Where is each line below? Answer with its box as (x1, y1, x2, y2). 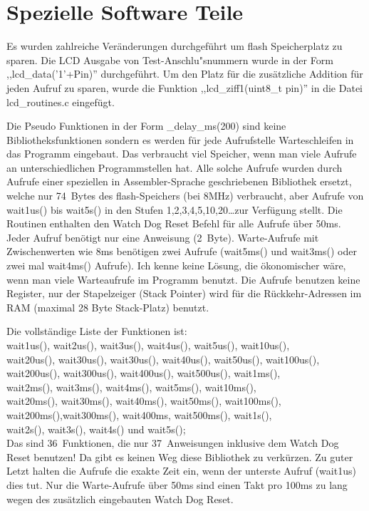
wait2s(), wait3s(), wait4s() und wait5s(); (6, 421, 186, 436)
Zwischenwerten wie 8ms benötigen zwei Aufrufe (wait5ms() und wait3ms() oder (6, 244, 357, 259)
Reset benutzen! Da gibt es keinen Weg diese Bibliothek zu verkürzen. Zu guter (6, 449, 353, 464)
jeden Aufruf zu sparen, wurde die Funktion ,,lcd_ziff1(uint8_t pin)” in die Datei (6, 80, 363, 95)
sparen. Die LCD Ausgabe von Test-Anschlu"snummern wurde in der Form (6, 52, 333, 67)
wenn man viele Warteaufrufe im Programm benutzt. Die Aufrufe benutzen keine (6, 272, 360, 287)
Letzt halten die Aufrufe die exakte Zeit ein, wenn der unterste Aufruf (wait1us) (6, 463, 356, 478)
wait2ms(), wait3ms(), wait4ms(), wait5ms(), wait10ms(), (6, 379, 256, 394)
